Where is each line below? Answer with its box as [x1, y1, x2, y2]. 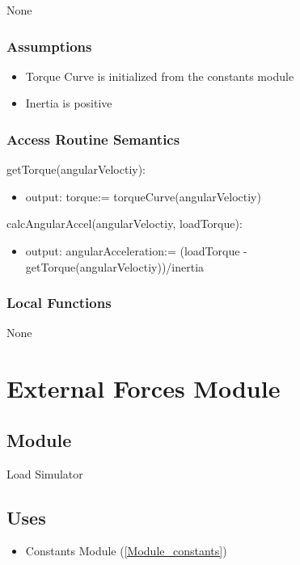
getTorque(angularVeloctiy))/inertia [25, 258, 205, 275]
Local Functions [6, 293, 112, 313]
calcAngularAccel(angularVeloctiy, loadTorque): [6, 215, 243, 232]
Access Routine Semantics [6, 129, 180, 149]
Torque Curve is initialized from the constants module [25, 67, 294, 84]
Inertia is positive [25, 95, 112, 112]
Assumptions [6, 36, 92, 56]
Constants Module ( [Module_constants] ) [25, 542, 227, 559]
